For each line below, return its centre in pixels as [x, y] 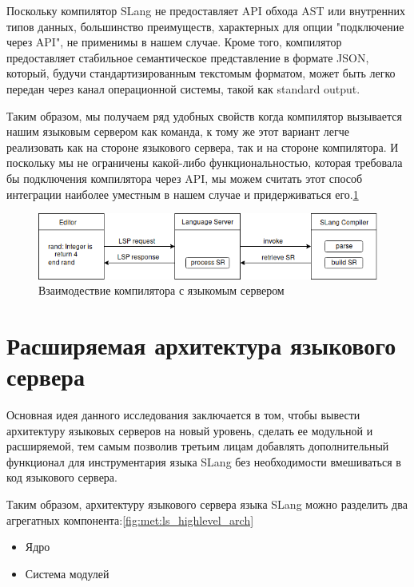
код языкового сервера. [62, 477]
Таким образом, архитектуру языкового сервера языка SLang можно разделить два [207, 504]
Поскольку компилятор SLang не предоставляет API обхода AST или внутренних [206, 10]
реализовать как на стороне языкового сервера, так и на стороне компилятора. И [203, 147]
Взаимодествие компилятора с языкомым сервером [161, 290]
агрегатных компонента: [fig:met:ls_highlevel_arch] [130, 520]
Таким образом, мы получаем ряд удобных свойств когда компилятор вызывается [204, 115]
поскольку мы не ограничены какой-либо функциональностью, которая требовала [205, 163]
